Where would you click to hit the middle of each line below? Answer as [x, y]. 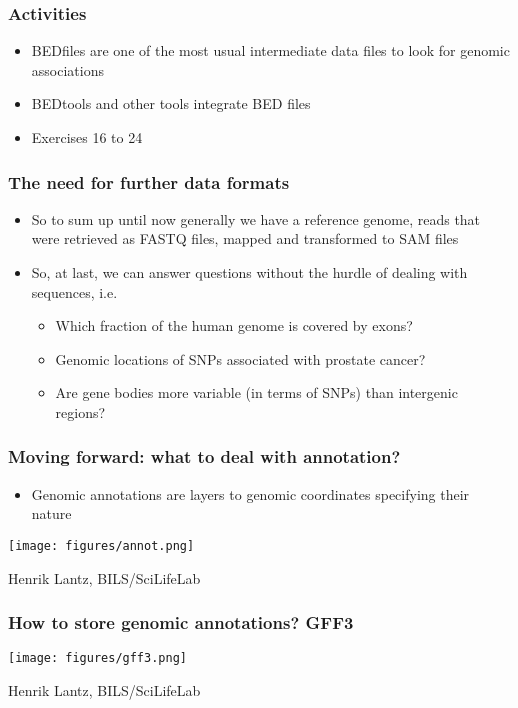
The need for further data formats [149, 181]
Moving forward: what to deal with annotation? [204, 456]
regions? [80, 411]
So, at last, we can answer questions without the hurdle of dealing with [249, 272]
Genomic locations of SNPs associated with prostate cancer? [240, 358]
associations [67, 69]
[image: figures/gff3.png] [97, 658]
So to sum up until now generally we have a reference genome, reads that [256, 218]
